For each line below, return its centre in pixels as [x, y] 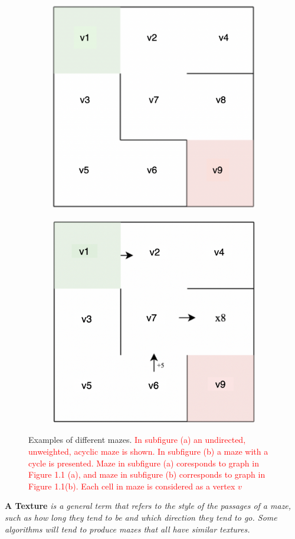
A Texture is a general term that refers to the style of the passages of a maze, [148, 506]
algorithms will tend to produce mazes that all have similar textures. [127, 529]
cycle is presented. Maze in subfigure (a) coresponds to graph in [144, 463]
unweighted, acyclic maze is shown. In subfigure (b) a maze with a [148, 451]
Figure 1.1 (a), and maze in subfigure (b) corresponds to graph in [147, 474]
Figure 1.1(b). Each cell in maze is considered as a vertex [132, 486]
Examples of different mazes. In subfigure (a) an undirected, [137, 440]
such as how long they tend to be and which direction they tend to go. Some [141, 517]
